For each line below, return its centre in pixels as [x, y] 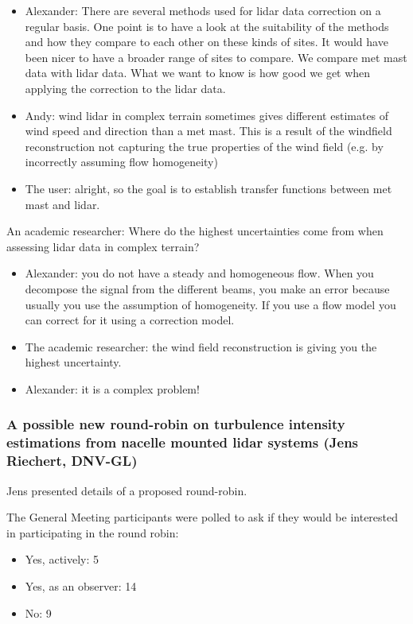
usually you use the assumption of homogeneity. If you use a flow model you [210, 304]
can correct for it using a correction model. [130, 320]
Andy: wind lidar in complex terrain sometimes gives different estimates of [207, 115]
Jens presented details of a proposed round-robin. [127, 490]
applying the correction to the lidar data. [125, 88]
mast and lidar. [62, 204]
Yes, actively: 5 [62, 559]
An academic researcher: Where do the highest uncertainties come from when [195, 231]
